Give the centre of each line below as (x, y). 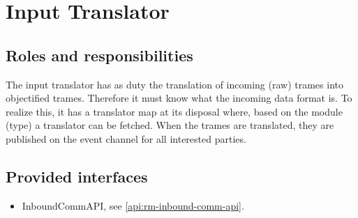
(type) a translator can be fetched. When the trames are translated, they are (170, 125)
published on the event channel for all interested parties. (126, 138)
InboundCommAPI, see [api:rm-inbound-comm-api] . (133, 205)
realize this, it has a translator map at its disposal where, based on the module (174, 111)
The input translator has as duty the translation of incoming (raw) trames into (174, 84)
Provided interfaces (77, 176)
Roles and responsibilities (99, 55)
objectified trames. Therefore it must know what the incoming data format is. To (179, 98)
